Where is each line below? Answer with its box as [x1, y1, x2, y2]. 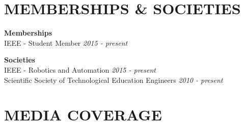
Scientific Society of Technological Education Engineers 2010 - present [4, 74, 223, 85]
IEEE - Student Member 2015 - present [4, 37, 128, 48]
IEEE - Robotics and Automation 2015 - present [4, 64, 156, 75]
